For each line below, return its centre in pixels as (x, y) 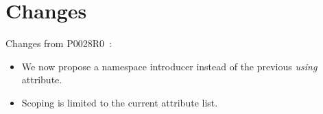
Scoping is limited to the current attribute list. (120, 102)
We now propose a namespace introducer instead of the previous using (169, 66)
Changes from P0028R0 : (59, 43)
